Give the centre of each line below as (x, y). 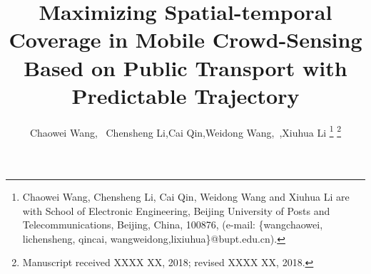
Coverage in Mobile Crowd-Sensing (185, 39)
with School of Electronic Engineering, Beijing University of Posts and (176, 210)
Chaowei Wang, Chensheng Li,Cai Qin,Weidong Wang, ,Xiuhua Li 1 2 (185, 131)
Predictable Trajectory (185, 95)
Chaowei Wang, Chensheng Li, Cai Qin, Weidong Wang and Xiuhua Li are (186, 196)
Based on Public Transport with (185, 67)
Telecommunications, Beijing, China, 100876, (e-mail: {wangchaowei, (173, 225)
